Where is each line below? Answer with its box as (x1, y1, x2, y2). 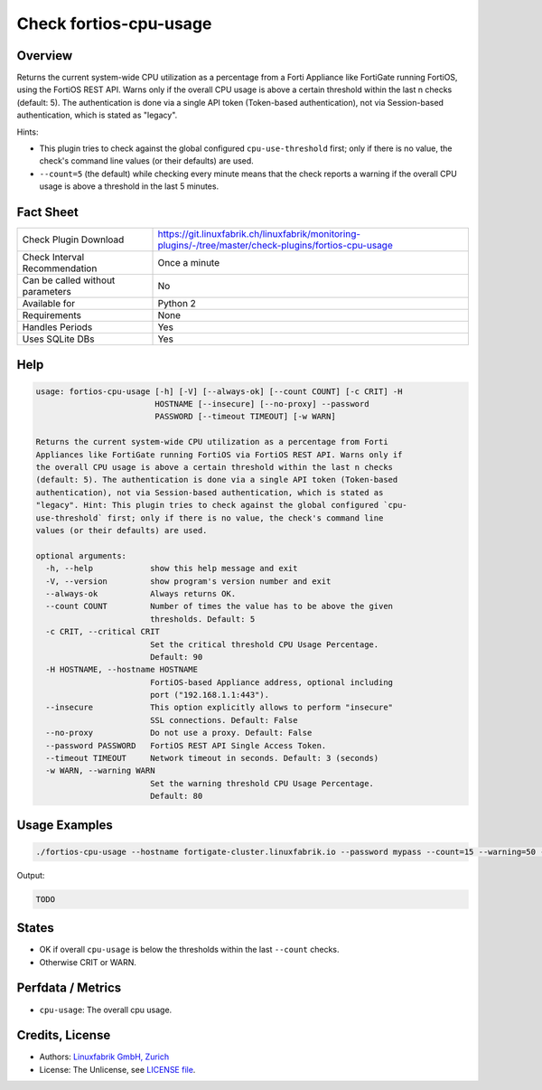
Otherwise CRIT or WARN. (39, 956, 137, 967)
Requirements (22, 309, 81, 322)
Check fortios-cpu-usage (16, 14, 212, 33)
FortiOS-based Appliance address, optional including (149, 677, 393, 687)
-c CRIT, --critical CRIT (45, 626, 160, 637)
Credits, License (16, 1028, 111, 1043)
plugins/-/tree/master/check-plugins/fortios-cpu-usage (157, 240, 393, 252)
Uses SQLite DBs (22, 333, 95, 345)
